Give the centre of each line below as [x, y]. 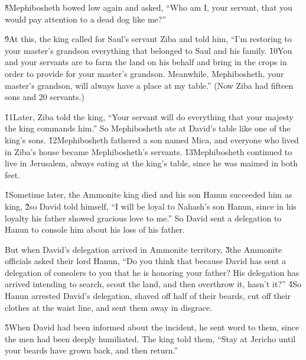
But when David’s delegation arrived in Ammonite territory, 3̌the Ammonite [143, 249]
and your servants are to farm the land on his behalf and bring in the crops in [146, 62]
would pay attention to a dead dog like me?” [85, 19]
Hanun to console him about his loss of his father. [95, 229]
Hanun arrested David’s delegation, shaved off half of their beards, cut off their [148, 296]
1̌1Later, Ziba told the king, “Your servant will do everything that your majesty [149, 116]
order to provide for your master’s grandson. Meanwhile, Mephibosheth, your [144, 73]
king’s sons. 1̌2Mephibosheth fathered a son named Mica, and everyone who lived [152, 139]
